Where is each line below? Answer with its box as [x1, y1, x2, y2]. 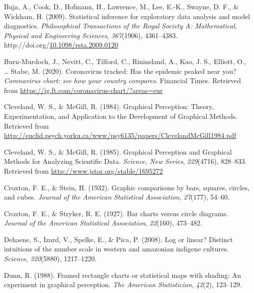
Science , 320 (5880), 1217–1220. [4, 253, 97, 264]
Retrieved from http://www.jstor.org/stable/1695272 [4, 165, 163, 176]
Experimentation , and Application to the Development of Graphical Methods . [4, 111, 238, 121]
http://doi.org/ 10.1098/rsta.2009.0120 [4, 40, 118, 50]
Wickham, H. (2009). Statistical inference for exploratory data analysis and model [4, 11, 250, 21]
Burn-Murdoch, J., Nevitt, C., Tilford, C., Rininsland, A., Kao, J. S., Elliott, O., [4, 56, 247, 66]
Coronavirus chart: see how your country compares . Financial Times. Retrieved [4, 75, 241, 86]
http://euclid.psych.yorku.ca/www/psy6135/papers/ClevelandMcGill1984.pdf [4, 130, 236, 140]
